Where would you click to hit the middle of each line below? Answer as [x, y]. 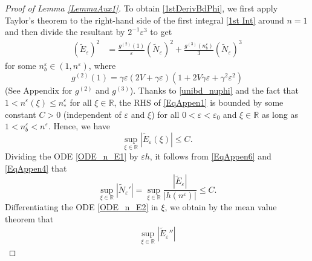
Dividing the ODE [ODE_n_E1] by [72, 156]
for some [21, 66]
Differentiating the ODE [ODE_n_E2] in [82, 206]
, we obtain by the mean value [221, 206]
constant [21, 114]
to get [161, 32]
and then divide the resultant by [65, 32]
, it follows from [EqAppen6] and [210, 156]
